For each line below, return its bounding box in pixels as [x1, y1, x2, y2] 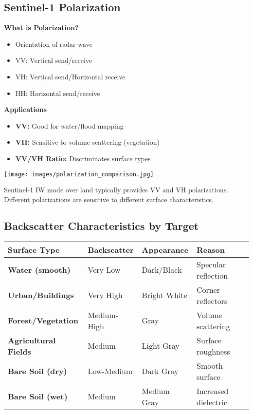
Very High [88, 289, 123, 301]
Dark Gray [142, 365, 179, 377]
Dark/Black [142, 264, 182, 276]
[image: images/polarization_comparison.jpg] [4, 170, 154, 178]
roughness [197, 345, 230, 357]
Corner [197, 283, 220, 295]
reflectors [197, 295, 228, 306]
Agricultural [8, 334, 56, 346]
